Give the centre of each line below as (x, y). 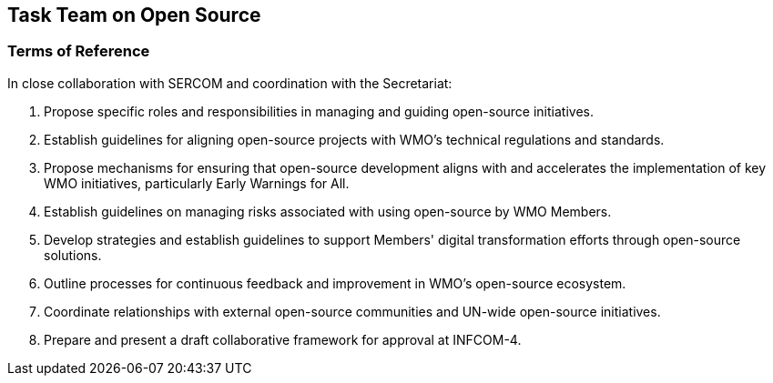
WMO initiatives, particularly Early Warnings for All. (197, 183)
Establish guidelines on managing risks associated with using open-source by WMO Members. (328, 211)
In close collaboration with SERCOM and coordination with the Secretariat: (230, 83)
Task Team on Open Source (134, 15)
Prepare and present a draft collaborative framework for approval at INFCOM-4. (283, 339)
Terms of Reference (79, 51)
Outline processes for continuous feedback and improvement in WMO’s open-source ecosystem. (335, 283)
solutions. (73, 255)
